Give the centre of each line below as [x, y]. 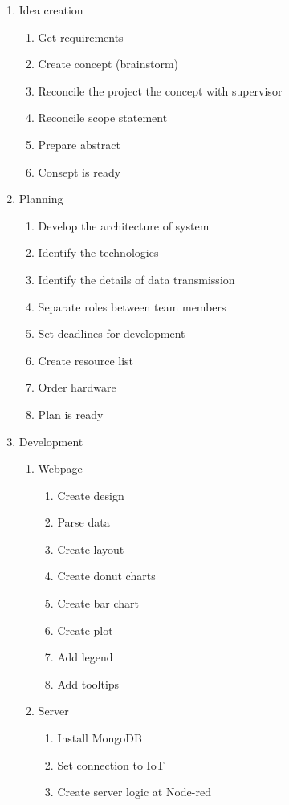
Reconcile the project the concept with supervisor [160, 90]
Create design [91, 495]
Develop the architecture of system [124, 225]
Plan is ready [71, 414]
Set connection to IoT [111, 764]
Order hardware [77, 387]
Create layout [91, 549]
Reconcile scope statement [103, 118]
